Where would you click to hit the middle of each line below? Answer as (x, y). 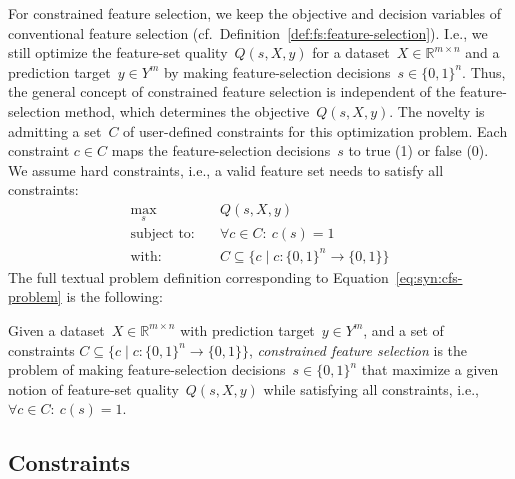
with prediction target (247, 329)
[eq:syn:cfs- (429, 276)
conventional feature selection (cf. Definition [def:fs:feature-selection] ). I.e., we (248, 32)
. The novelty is (437, 110)
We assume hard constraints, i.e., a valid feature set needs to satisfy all (226, 169)
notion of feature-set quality (93, 388)
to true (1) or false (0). (418, 150)
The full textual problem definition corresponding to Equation (198, 276)
